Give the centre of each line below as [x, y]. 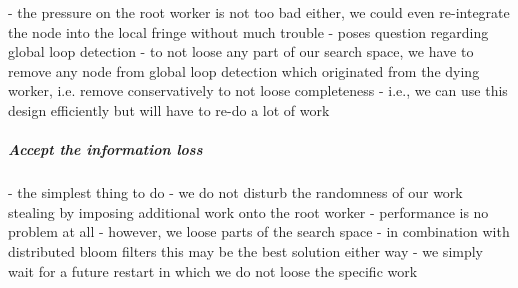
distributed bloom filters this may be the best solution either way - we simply [246, 250]
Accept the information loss [105, 149]
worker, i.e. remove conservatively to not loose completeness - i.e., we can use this [258, 90]
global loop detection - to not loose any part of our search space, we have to [241, 51]
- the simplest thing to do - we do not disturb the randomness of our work [235, 192]
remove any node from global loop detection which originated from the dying [244, 70]
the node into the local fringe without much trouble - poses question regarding [248, 31]
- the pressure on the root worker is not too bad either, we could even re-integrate [259, 12]
